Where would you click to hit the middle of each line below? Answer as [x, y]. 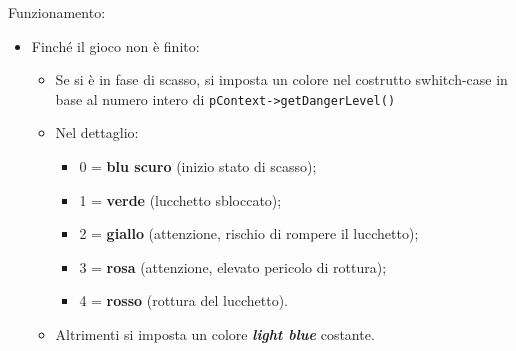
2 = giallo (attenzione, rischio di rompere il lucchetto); [249, 233]
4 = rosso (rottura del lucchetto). [183, 300]
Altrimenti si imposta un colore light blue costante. [215, 334]
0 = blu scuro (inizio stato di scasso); [198, 166]
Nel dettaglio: [97, 132]
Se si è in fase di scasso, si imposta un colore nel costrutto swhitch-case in [281, 79]
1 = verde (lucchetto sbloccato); [180, 199]
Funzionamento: [57, 12]
